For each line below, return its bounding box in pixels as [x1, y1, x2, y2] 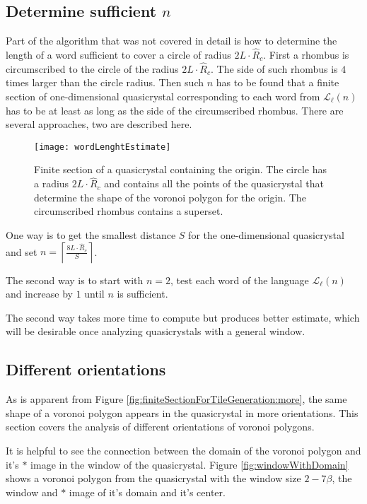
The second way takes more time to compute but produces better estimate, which [6, 310, 360, 324]
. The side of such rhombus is [210, 61, 338, 76]
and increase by [6, 286, 74, 301]
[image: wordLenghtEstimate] [34, 141, 171, 152]
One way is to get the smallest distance [6, 228, 176, 242]
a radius [34, 176, 69, 191]
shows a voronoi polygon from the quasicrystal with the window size [6, 471, 301, 486]
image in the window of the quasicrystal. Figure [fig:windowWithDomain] [30, 457, 349, 471]
